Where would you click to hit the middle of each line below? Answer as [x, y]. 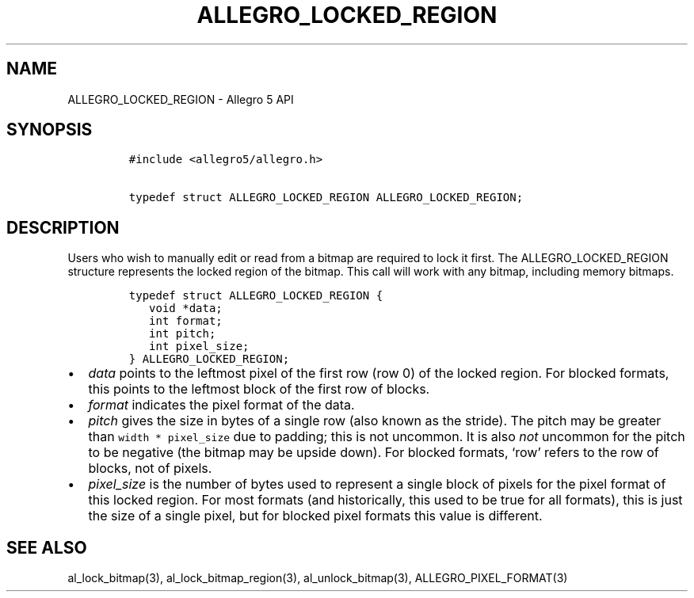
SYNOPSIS [50, 130]
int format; [186, 321]
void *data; [186, 309]
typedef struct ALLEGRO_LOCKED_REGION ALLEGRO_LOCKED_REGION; [326, 198]
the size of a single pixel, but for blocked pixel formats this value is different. [315, 516]
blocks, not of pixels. [150, 468]
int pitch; [183, 334]
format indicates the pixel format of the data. [221, 405]
